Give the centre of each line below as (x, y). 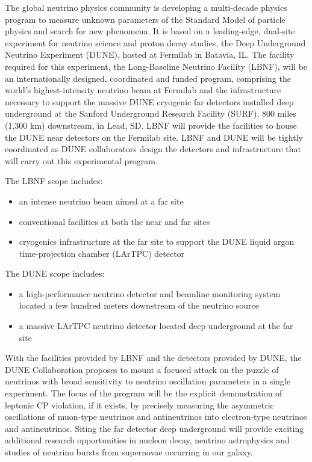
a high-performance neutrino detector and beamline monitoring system (150, 293)
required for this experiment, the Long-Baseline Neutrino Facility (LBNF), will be (156, 66)
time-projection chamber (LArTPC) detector (102, 253)
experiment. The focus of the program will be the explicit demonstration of (144, 393)
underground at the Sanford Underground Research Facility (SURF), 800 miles (151, 113)
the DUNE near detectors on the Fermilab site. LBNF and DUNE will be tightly (154, 137)
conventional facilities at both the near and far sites (114, 221)
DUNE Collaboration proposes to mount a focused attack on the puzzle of (142, 369)
